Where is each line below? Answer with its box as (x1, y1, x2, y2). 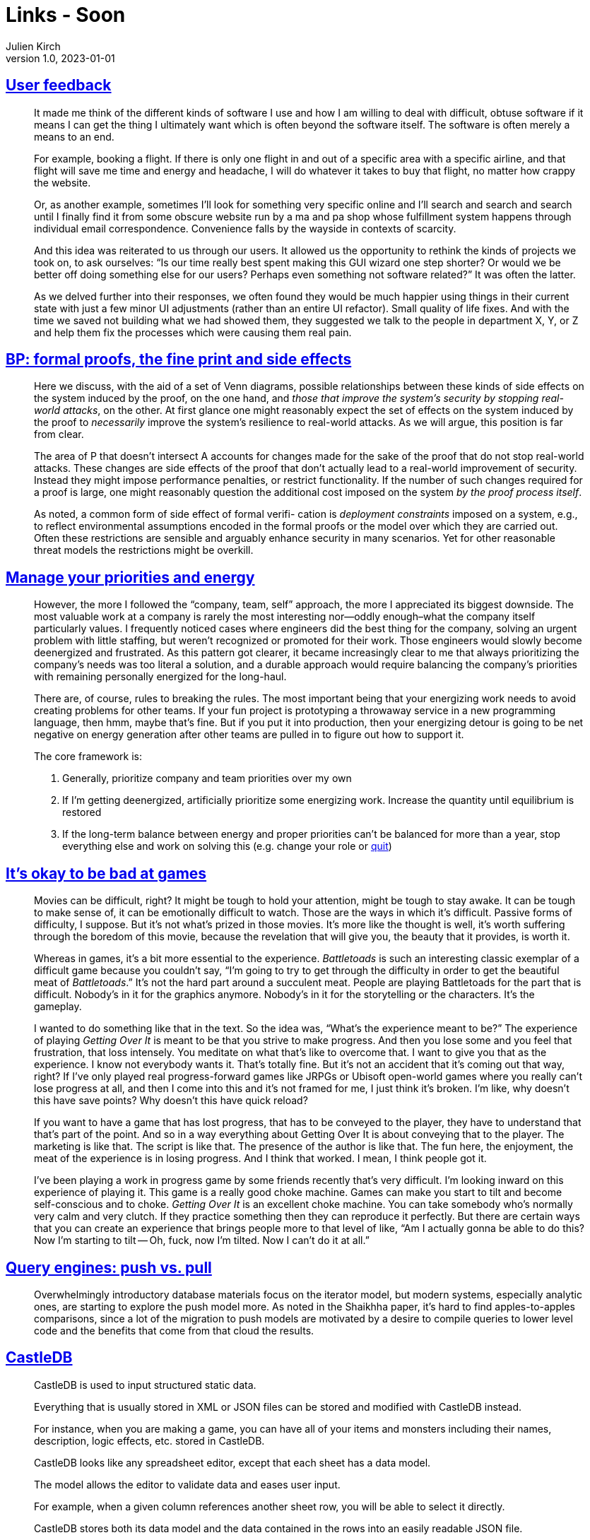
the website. (34, 176, 91, 189)
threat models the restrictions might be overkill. (34, 544, 254, 557)
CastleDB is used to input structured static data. (34, 1378, 256, 1391)
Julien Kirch (6, 40, 61, 52)
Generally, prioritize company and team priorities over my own (62, 772, 352, 785)
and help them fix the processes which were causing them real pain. (34, 326, 352, 338)
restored (62, 806, 102, 819)
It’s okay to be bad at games (6, 864, 207, 882)
